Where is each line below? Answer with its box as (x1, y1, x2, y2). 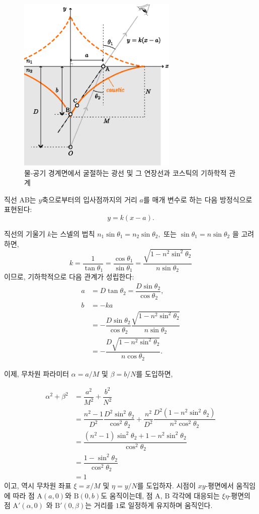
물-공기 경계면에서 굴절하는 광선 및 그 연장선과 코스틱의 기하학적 (24, 167, 227, 178)
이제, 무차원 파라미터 (4, 368, 69, 379)
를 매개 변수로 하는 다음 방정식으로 (143, 194, 252, 204)
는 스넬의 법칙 (51, 229, 95, 239)
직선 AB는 (4, 194, 36, 204)
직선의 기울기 (4, 229, 45, 239)
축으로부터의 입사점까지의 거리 (42, 194, 137, 204)
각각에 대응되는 (172, 490, 220, 500)
